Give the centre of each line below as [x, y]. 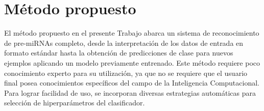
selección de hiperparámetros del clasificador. [75, 103]
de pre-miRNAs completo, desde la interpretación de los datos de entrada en [124, 43]
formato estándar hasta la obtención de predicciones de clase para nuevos [119, 53]
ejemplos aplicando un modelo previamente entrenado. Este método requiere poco [132, 62]
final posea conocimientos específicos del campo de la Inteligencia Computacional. [132, 83]
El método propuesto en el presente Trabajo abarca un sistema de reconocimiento [132, 33]
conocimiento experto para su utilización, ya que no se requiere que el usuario [126, 73]
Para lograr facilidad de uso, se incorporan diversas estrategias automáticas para [130, 92]
